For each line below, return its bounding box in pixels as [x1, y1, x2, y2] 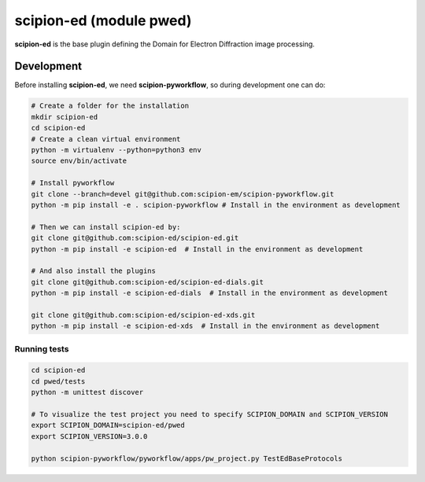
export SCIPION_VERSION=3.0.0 [31, 432, 148, 440]
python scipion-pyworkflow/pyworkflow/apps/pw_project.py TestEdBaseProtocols [31, 454, 342, 463]
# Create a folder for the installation [31, 101, 189, 110]
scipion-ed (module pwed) [14, 12, 192, 29]
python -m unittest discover [31, 388, 144, 397]
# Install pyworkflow [31, 178, 115, 188]
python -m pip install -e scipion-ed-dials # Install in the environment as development [31, 289, 389, 298]
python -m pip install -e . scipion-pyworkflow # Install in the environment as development [31, 201, 401, 209]
